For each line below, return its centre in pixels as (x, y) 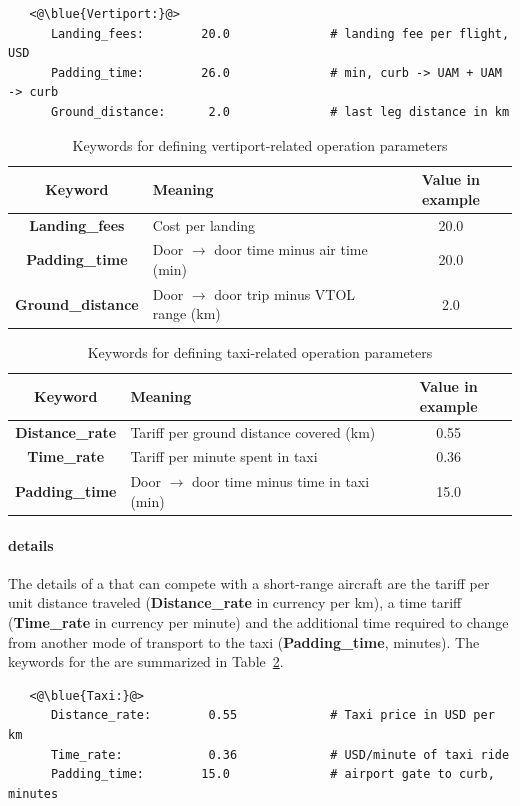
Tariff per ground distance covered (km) (253, 431)
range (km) (186, 313)
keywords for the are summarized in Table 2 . (146, 661)
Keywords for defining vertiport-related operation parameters (260, 144)
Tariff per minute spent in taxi (224, 456)
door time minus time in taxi (281, 481)
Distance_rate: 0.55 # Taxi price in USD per (272, 715)
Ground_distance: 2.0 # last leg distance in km (280, 111)
